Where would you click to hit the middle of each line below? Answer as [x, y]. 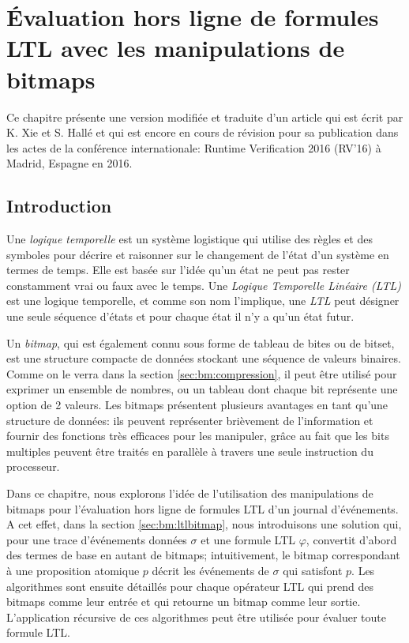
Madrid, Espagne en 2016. [69, 163]
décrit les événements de [210, 570]
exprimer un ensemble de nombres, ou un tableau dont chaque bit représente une [202, 389]
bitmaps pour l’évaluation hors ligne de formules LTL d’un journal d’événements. [203, 508]
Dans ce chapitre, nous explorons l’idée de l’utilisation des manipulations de [190, 493]
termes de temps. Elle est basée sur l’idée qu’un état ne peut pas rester [178, 270]
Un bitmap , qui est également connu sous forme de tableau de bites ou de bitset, [201, 342]
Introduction [59, 206]
